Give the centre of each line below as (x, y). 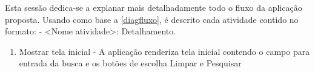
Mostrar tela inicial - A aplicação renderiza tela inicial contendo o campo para (164, 51)
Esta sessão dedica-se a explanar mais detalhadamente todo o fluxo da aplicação (154, 7)
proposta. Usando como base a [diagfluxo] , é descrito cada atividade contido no (152, 19)
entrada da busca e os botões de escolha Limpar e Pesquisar (130, 63)
